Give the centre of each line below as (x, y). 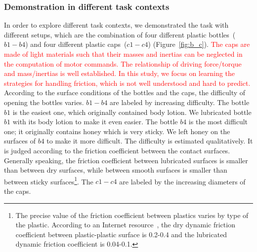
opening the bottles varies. (44, 102)
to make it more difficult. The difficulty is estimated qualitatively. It (150, 141)
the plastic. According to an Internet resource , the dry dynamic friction (125, 225)
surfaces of (20, 141)
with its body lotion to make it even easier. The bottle (95, 122)
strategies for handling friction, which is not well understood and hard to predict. (127, 83)
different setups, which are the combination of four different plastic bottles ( (120, 34)
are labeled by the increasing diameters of (182, 181)
